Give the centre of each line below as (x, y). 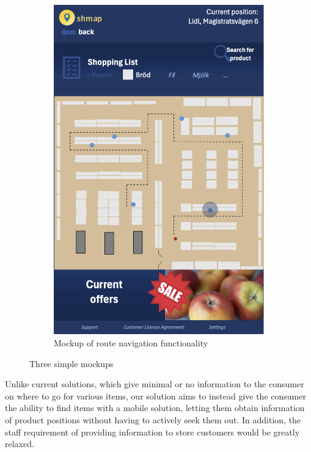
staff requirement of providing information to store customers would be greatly (152, 432)
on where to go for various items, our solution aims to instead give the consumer (155, 395)
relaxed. (20, 444)
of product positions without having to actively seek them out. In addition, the (153, 420)
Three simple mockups (71, 363)
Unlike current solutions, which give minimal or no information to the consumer (155, 384)
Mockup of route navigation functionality (131, 343)
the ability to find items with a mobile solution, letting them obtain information (155, 408)
